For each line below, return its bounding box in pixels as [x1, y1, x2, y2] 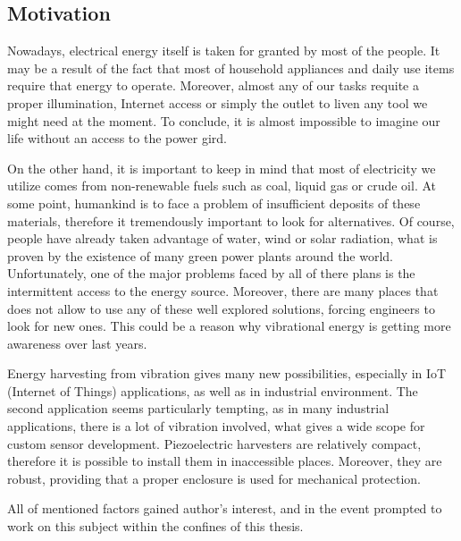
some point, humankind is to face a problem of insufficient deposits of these [7, 193, 421, 212]
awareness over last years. [7, 334, 147, 352]
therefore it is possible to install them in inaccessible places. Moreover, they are [7, 452, 442, 470]
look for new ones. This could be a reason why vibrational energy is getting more [7, 317, 451, 335]
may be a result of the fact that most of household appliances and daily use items [7, 58, 455, 77]
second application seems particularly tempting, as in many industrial [7, 399, 390, 418]
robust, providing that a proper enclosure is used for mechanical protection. [7, 469, 422, 487]
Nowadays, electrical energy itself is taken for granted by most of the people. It [7, 41, 440, 60]
